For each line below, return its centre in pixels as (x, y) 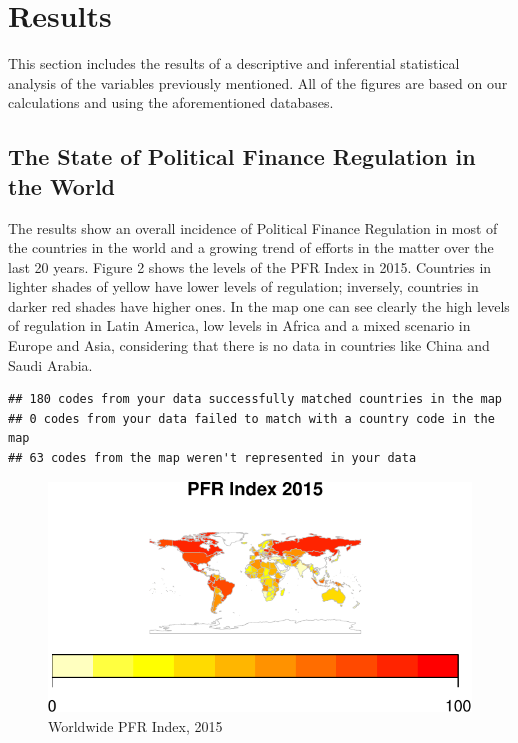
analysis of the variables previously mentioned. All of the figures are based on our (258, 82)
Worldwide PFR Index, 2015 (135, 725)
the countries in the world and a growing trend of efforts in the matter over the (251, 247)
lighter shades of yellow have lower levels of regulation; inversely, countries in (243, 286)
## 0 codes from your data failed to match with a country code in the (251, 418)
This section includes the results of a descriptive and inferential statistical (234, 63)
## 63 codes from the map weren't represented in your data (212, 458)
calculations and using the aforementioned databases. (171, 102)
